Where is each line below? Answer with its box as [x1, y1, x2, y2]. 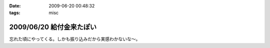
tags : [9, 10, 20, 16]
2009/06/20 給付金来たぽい [9, 23, 97, 31]
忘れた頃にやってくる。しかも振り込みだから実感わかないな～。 [9, 36, 140, 42]
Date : [9, 3, 21, 8]
